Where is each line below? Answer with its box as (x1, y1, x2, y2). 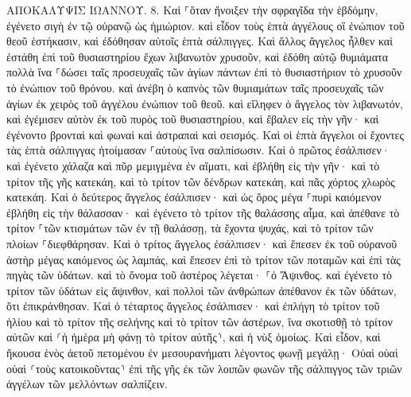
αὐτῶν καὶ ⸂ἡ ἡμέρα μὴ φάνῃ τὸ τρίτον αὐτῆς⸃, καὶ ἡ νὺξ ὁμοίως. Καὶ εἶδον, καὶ (6, 329, 381, 345)
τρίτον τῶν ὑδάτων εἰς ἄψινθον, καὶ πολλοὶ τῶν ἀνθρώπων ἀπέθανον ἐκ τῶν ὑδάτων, (6, 282, 397, 298)
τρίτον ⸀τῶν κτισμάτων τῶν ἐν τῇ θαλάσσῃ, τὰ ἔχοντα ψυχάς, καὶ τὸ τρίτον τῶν (6, 220, 374, 236)
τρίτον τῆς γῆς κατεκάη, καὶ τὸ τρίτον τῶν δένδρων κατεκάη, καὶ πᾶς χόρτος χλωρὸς (6, 173, 395, 189)
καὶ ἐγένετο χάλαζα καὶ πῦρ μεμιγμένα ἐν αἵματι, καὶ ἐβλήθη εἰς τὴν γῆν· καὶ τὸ (6, 157, 380, 173)
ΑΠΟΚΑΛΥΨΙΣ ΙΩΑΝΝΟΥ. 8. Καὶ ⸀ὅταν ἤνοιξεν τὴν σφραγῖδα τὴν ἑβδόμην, (6, 2, 378, 18)
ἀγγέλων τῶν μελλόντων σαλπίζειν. (6, 376, 168, 392)
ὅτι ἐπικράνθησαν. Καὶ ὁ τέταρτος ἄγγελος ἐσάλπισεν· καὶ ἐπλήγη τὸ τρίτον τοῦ (6, 298, 380, 314)
